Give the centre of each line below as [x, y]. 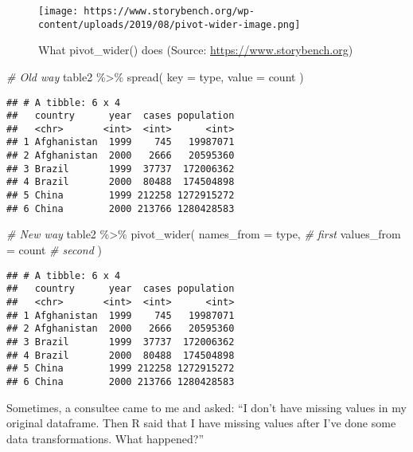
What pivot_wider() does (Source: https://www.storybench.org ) [196, 50]
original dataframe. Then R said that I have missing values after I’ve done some [201, 423]
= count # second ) [55, 250]
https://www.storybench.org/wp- [169, 11]
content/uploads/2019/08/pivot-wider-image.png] [169, 24]
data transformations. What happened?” [105, 438]
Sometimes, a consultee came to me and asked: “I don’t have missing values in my [206, 407]
